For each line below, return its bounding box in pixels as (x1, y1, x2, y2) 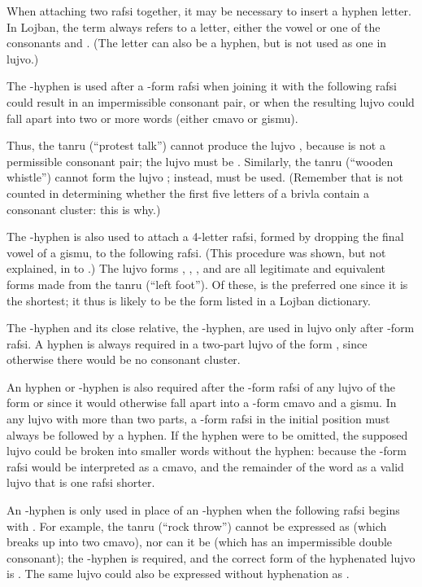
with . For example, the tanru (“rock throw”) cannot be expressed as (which (7, 517, 387, 534)
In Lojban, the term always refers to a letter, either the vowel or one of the (7, 18, 381, 35)
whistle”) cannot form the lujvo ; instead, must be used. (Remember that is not (7, 169, 403, 186)
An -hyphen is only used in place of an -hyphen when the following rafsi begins (7, 502, 400, 519)
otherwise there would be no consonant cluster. (7, 351, 241, 368)
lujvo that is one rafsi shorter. (7, 474, 155, 491)
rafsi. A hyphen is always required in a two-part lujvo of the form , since (7, 335, 368, 352)
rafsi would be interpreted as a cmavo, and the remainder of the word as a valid (7, 458, 404, 475)
